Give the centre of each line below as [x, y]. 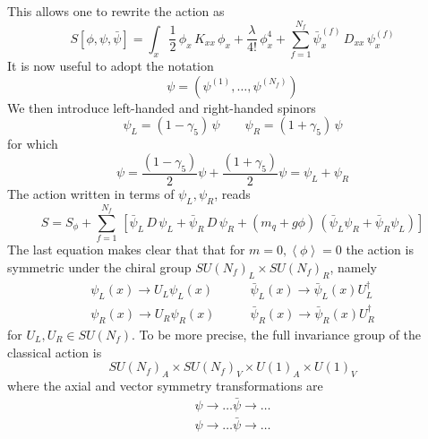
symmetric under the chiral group [99, 267]
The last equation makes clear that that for [126, 250]
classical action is [55, 352]
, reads [232, 193]
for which [33, 144]
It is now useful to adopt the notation [111, 66]
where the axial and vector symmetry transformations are [165, 385]
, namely [353, 267]
